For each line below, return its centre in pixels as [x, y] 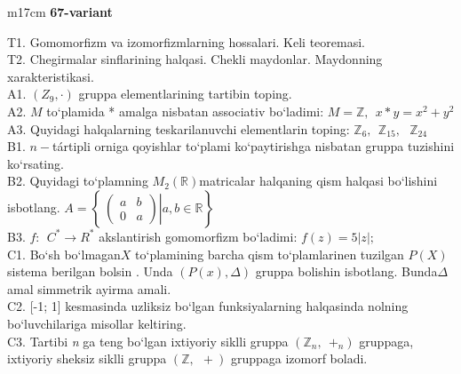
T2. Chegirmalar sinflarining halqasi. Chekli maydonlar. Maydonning [195, 59]
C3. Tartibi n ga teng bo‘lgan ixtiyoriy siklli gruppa [148, 341]
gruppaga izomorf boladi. [299, 358]
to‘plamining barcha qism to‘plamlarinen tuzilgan [270, 254]
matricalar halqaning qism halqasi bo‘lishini [318, 181]
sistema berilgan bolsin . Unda [90, 271]
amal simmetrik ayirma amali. [89, 288]
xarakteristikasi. [51, 76]
